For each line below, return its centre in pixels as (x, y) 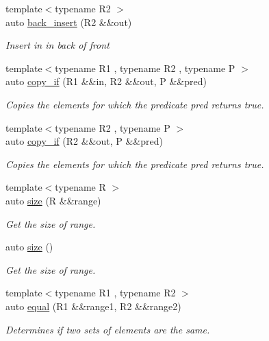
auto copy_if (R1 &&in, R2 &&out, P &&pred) (106, 81)
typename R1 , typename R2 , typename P (145, 68)
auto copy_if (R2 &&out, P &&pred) (84, 141)
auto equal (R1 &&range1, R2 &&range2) (93, 306)
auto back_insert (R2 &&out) (69, 22)
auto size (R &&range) (53, 200)
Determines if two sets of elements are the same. (108, 329)
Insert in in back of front (57, 45)
